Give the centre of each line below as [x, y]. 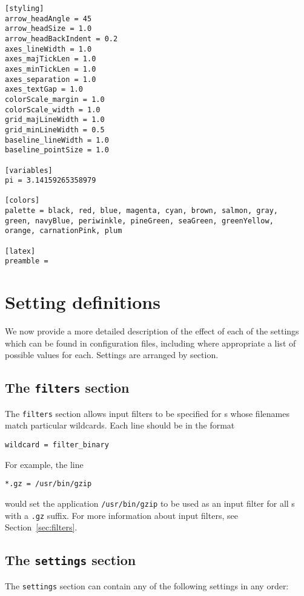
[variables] [29, 170]
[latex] [20, 251]
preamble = [27, 261]
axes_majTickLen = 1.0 [51, 59]
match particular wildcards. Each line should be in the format [120, 425]
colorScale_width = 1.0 [53, 110]
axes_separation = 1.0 [51, 79]
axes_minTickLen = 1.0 [51, 69]
